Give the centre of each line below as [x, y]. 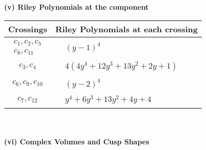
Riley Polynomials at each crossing [126, 29]
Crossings [28, 29]
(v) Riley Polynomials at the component [76, 7]
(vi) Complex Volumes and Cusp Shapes [77, 141]
